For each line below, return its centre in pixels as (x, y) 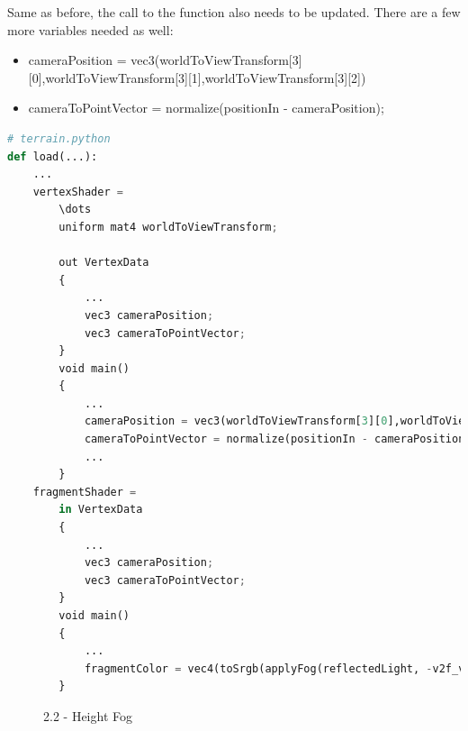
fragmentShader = (85, 492)
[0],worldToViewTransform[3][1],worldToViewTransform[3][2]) (197, 77)
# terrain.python (59, 138)
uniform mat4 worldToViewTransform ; (168, 227)
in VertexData (101, 510)
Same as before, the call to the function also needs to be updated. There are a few (234, 12)
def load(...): (53, 156)
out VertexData (104, 263)
